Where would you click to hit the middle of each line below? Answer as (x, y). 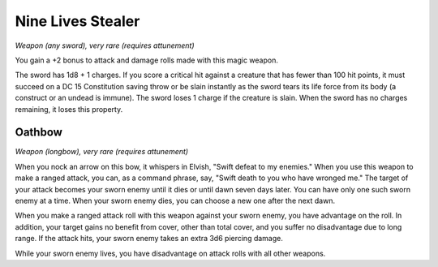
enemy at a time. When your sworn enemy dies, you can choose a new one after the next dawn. (175, 200)
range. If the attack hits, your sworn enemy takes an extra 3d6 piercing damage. (149, 239)
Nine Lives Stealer (77, 21)
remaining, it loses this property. (69, 109)
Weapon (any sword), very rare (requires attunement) (105, 45)
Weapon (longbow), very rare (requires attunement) (102, 152)
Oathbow (39, 133)
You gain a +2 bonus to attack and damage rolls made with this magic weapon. (147, 60)
